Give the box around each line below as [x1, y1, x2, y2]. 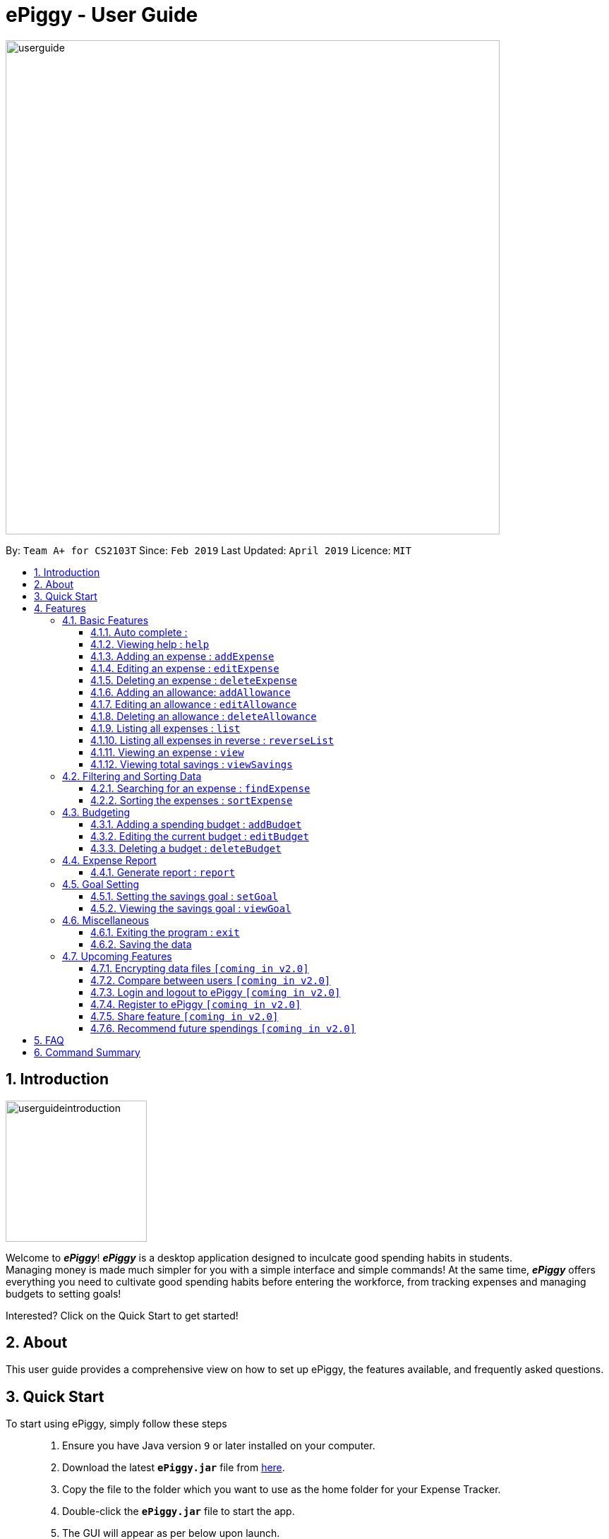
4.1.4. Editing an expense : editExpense [90, 661, 279, 674]
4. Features [34, 601, 86, 614]
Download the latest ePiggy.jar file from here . [62, 1461, 285, 1474]
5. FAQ [34, 1034, 64, 1046]
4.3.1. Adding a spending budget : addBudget [90, 818, 302, 830]
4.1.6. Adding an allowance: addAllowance [90, 685, 291, 698]
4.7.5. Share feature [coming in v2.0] [90, 1010, 279, 1022]
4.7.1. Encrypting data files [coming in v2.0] [90, 962, 309, 974]
